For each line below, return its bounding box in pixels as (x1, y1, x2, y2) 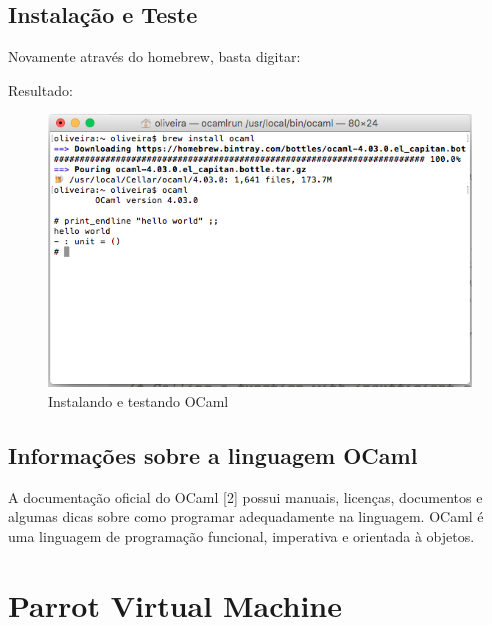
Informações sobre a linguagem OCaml (8, 440, 418, 471)
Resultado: (8, 79, 73, 100)
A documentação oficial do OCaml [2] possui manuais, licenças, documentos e (8, 486, 483, 507)
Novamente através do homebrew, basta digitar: (8, 46, 301, 67)
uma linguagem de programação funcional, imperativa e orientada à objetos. (8, 526, 475, 547)
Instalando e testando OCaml (48, 391, 229, 412)
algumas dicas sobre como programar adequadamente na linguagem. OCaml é (8, 506, 484, 527)
